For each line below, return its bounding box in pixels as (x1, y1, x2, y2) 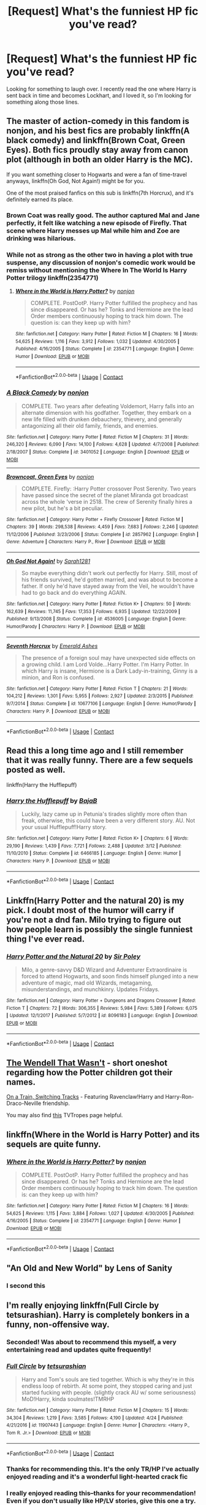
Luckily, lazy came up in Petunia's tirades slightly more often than (21, 810, 187, 818)
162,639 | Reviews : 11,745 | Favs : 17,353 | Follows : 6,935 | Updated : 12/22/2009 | (6, 608, 181, 614)
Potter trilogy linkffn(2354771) (6, 273, 99, 282)
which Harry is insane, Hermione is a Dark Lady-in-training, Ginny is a (21, 667, 198, 675)
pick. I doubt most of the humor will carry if (6, 905, 175, 915)
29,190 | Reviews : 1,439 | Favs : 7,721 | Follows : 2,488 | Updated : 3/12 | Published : (6, 843, 182, 849)
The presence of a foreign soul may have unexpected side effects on (21, 654, 196, 661)
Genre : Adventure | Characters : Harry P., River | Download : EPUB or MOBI (6, 539, 166, 545)
